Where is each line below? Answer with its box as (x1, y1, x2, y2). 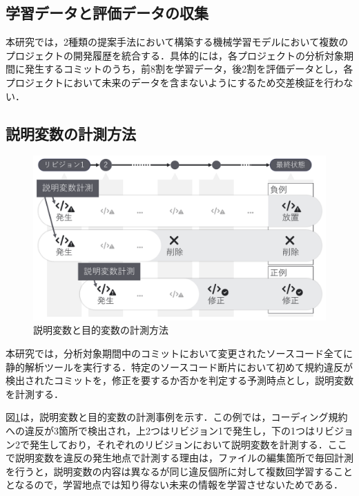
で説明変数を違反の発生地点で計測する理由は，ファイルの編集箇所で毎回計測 (6, 450, 353, 465)
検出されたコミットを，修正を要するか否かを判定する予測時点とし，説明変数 (6, 373, 353, 388)
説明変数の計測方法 (6, 122, 136, 144)
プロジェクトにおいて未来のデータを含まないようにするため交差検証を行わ (6, 75, 344, 89)
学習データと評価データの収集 (6, 2, 208, 23)
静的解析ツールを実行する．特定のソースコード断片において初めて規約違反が (6, 359, 353, 374)
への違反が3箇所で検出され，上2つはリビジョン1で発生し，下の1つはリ (6, 423, 324, 438)
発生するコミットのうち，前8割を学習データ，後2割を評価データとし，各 (24, 61, 353, 76)
